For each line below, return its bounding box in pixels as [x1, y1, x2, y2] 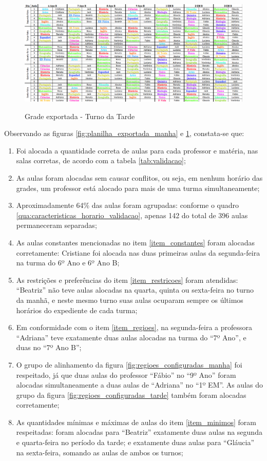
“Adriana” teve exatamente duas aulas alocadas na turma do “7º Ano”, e [16, 332, 246, 342]
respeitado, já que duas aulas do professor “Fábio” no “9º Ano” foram [16, 369, 236, 380]
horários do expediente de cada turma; [16, 304, 138, 315]
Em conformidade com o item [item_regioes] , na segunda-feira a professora [16, 322, 252, 333]
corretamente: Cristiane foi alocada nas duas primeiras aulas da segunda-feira [16, 247, 260, 258]
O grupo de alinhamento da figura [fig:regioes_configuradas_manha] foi [16, 359, 242, 370]
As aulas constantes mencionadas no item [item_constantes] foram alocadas [16, 237, 255, 247]
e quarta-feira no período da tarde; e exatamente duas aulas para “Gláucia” [16, 437, 255, 448]
